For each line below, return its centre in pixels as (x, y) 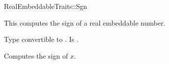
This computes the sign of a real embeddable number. (85, 22)
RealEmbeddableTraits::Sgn (46, 6)
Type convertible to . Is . (41, 39)
